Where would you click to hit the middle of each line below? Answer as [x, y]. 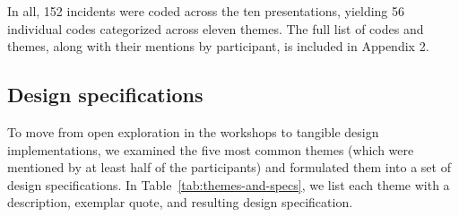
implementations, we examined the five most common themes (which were [211, 149]
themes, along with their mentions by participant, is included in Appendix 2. [218, 46]
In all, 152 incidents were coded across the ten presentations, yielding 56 [206, 11]
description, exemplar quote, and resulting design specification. [180, 202]
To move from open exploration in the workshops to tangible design [193, 131]
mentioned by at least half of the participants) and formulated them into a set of [229, 167]
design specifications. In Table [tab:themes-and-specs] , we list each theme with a [229, 184]
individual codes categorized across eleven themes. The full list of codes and [216, 28]
